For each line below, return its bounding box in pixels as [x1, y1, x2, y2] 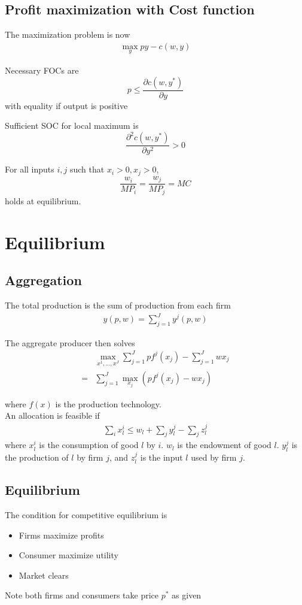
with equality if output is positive [5, 99, 128, 111]
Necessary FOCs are [5, 64, 79, 77]
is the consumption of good [39, 438, 139, 451]
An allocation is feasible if [5, 409, 100, 422]
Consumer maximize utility [19, 549, 118, 561]
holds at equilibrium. [5, 194, 81, 207]
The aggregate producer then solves [5, 336, 135, 349]
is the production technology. [55, 397, 161, 410]
